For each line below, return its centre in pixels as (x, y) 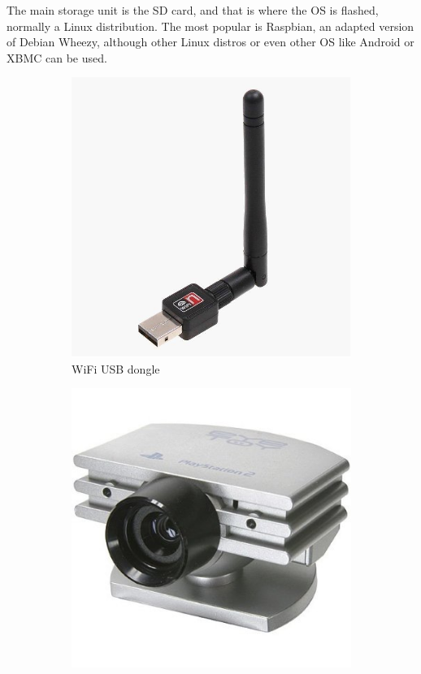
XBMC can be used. (57, 57)
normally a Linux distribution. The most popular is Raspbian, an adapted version (210, 26)
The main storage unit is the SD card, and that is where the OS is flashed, (193, 10)
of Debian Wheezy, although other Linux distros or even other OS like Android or (210, 42)
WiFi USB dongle (116, 368)
